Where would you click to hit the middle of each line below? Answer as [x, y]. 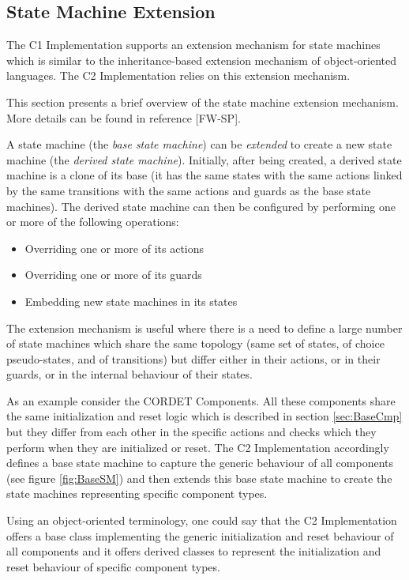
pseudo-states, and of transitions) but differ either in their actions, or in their [193, 358]
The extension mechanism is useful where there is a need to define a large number [204, 328]
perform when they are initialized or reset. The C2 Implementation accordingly [198, 447]
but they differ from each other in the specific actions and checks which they [191, 432]
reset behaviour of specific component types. [113, 566]
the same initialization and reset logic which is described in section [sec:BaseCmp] [204, 416]
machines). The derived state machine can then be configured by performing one [201, 206]
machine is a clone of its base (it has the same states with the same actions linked [204, 175]
